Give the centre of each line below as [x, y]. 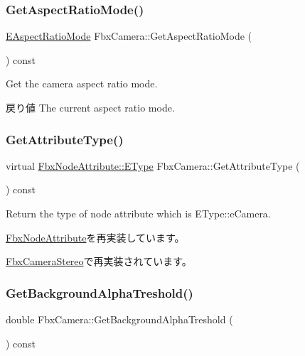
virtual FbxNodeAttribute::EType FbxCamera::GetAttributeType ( [153, 165]
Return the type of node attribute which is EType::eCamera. [138, 213]
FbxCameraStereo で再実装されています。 [99, 261]
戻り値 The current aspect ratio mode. [90, 107]
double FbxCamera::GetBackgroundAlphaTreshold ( [119, 319]
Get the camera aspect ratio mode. [82, 83]
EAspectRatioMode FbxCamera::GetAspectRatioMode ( [129, 36]
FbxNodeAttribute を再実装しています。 [95, 237]
